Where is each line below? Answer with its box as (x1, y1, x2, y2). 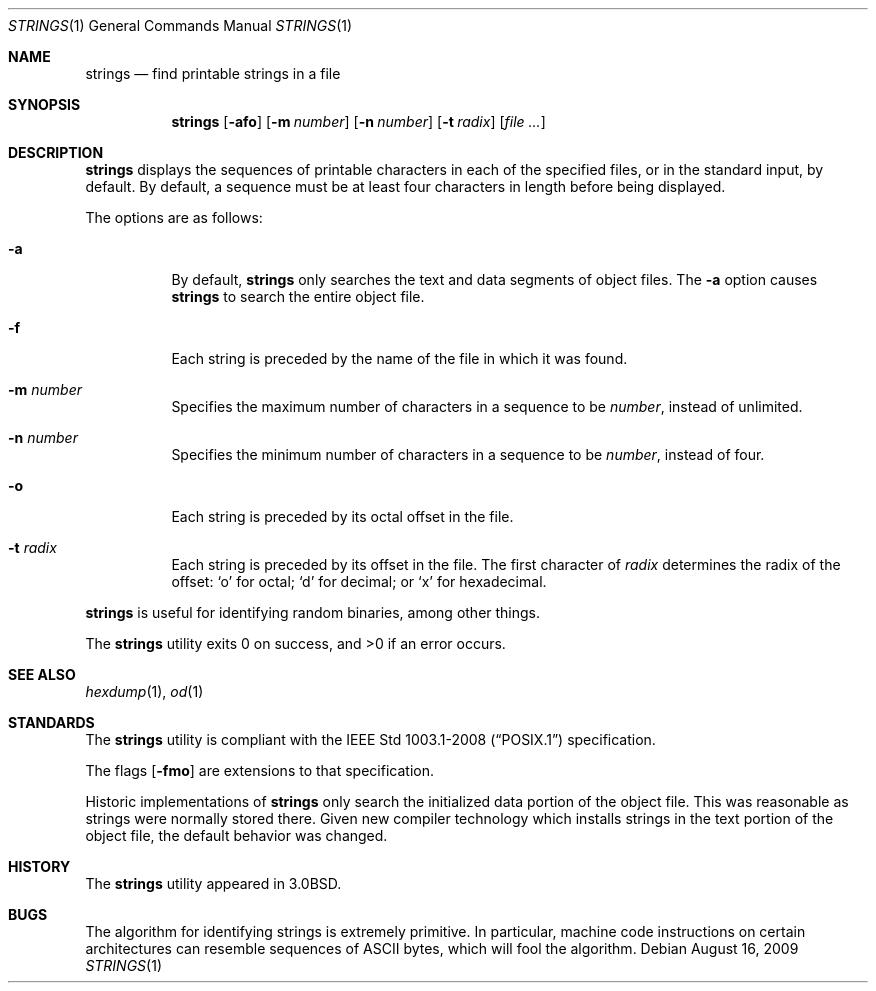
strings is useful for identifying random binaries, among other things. (85, 604, 541, 621)
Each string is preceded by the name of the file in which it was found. (171, 350, 628, 367)
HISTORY (8, 858, 71, 875)
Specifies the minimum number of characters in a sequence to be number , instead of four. (171, 446, 765, 463)
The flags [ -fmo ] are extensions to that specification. (85, 762, 434, 779)
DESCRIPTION (8, 144, 104, 161)
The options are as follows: (85, 209, 263, 226)
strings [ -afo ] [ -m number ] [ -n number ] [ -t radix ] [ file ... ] (171, 113, 546, 130)
